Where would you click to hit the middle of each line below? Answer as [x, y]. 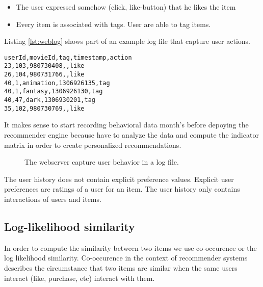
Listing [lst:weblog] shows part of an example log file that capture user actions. [127, 41]
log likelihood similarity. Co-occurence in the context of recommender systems [126, 258]
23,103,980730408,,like [44, 66]
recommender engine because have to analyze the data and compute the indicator [131, 134]
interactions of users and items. [53, 199]
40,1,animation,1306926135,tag [57, 83]
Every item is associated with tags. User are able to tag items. [113, 24]
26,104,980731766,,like [44, 75]
